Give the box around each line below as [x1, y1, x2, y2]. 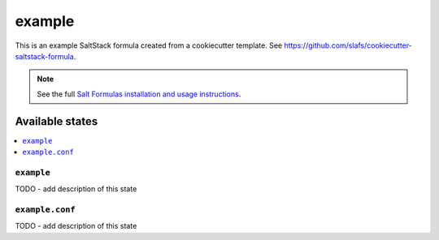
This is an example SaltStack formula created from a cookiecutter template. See [15, 41, 283, 50]
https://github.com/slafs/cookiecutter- [284, 41, 412, 50]
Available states [15, 114, 98, 128]
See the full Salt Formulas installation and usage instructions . [37, 89, 241, 99]
